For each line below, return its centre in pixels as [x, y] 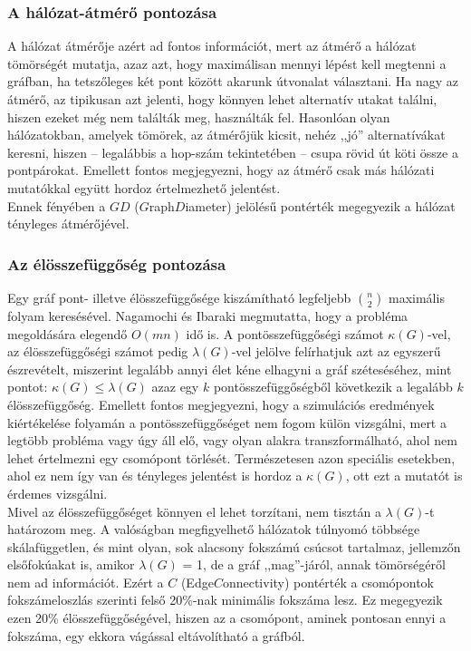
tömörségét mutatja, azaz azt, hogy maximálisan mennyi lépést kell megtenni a [227, 63]
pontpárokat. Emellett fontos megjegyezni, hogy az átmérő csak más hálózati [221, 170]
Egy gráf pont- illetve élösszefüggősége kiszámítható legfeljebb [179, 297]
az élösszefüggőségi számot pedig [98, 351]
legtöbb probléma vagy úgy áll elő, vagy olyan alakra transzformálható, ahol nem [232, 440]
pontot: [28, 387]
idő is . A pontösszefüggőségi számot [285, 333]
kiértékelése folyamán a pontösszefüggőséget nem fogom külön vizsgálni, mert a [227, 422]
